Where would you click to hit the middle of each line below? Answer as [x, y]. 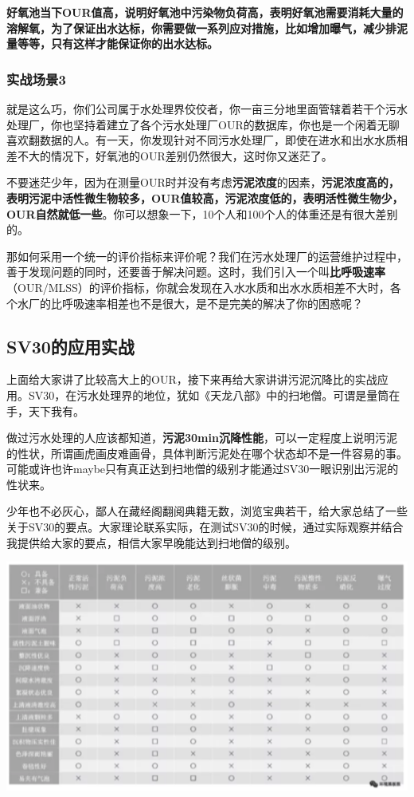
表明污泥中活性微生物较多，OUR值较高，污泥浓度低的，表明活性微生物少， [205, 197]
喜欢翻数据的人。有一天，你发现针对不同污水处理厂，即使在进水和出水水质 [201, 140]
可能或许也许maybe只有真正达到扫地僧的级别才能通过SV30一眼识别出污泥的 [203, 469]
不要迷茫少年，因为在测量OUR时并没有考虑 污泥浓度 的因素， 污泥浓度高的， [203, 182]
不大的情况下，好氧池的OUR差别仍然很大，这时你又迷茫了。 [175, 155]
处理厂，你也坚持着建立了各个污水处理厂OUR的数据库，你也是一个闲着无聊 [203, 124]
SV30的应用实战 [70, 346]
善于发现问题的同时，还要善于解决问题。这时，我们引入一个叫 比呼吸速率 [196, 272]
